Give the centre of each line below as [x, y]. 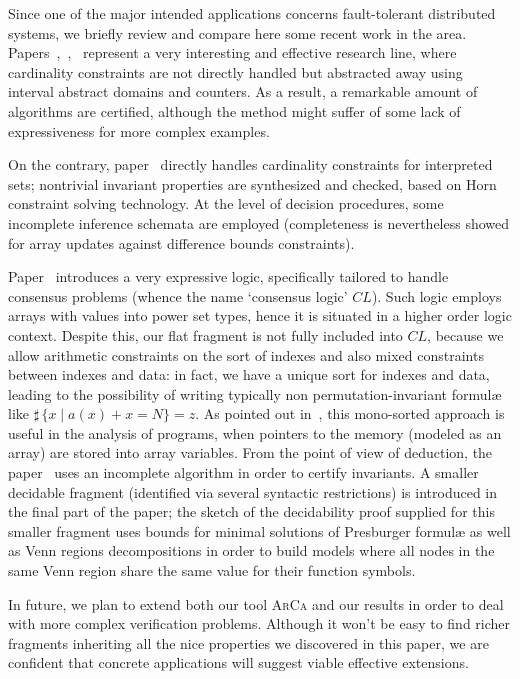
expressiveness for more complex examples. [139, 130]
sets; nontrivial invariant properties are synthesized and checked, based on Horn [252, 183]
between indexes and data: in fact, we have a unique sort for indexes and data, [249, 374]
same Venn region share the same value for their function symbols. [212, 570]
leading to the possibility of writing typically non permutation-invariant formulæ [255, 393]
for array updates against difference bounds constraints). [181, 242]
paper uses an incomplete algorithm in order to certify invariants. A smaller [243, 472]
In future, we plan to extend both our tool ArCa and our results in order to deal [256, 603]
